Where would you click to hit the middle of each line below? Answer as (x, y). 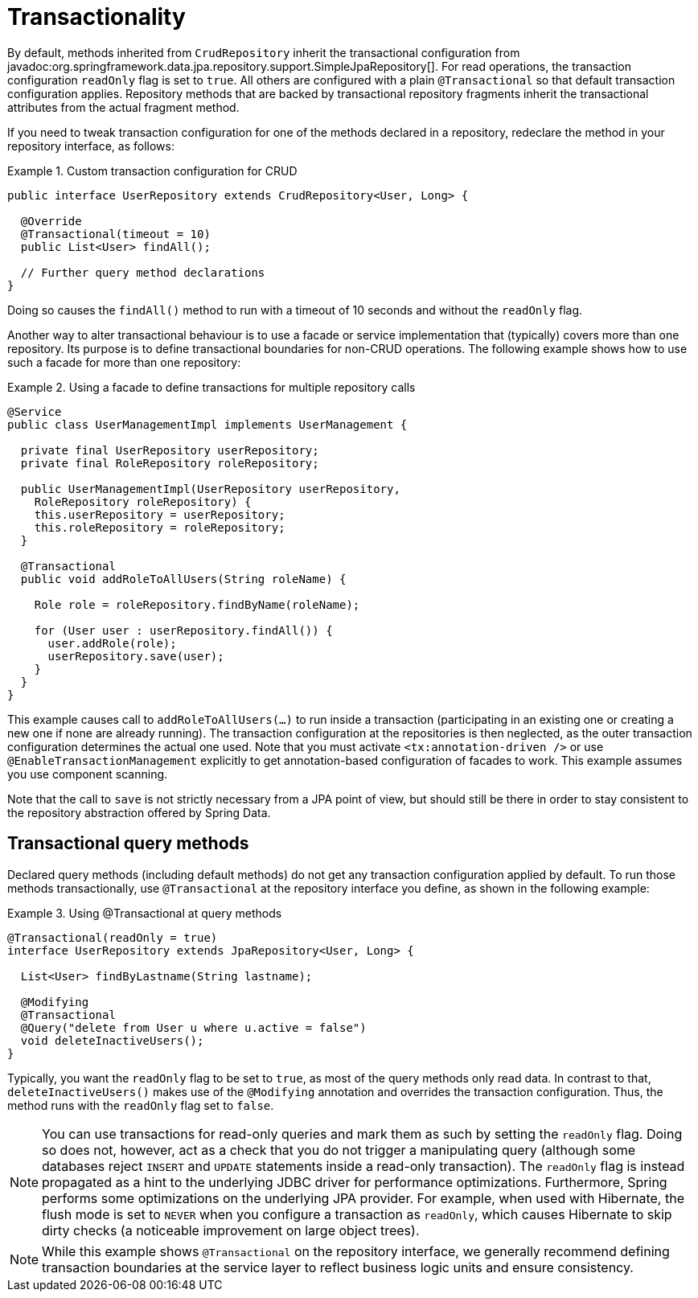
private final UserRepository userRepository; (170, 450)
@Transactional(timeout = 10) (115, 234)
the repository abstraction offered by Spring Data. (139, 812)
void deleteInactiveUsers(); (112, 1040)
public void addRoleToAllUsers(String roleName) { (183, 579)
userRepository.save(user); (136, 656)
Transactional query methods (128, 844)
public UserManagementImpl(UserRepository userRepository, (210, 489)
